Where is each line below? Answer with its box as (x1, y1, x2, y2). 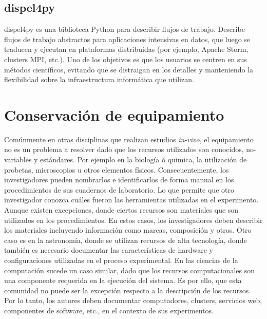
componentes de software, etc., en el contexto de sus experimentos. (4, 305, 214, 315)
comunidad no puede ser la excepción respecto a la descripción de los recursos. (4, 285, 251, 295)
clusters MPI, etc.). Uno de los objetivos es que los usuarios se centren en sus (4, 53, 247, 64)
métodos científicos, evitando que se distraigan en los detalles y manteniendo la (4, 64, 254, 74)
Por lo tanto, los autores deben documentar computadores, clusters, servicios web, (4, 295, 262, 306)
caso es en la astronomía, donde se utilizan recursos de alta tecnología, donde (4, 234, 247, 245)
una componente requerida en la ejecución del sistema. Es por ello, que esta (4, 275, 242, 286)
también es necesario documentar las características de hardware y (4, 245, 213, 255)
